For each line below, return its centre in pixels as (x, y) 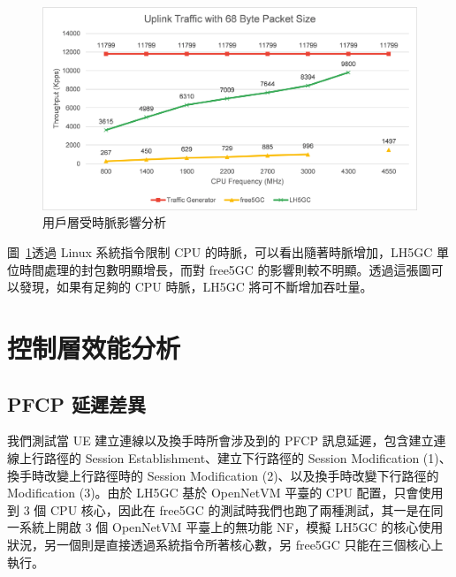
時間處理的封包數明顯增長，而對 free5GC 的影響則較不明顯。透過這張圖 (225, 269)
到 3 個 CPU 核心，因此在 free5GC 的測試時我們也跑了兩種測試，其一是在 (219, 509)
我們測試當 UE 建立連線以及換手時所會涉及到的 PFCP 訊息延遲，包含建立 (220, 440)
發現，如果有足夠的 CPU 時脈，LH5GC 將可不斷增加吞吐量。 (196, 287)
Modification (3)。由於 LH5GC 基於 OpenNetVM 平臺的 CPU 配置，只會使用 (225, 493)
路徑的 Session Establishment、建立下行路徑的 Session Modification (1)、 (247, 457)
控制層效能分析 (94, 347)
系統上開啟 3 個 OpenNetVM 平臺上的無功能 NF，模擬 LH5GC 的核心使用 (231, 527)
